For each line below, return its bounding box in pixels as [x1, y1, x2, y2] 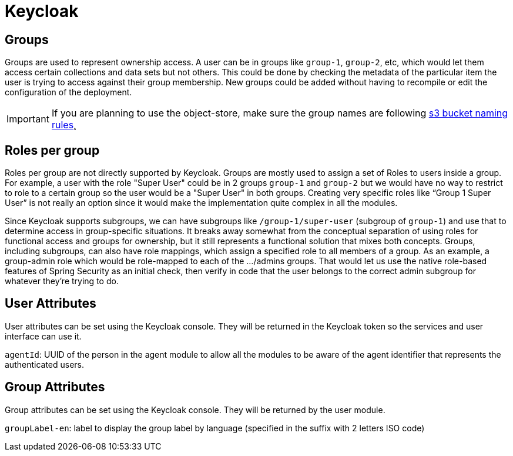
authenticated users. [5, 359, 85, 370]
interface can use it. [5, 331, 82, 341]
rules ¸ [51, 119, 76, 131]
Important [6, 113, 49, 125]
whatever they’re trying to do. [5, 276, 119, 287]
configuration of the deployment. [5, 87, 132, 98]
